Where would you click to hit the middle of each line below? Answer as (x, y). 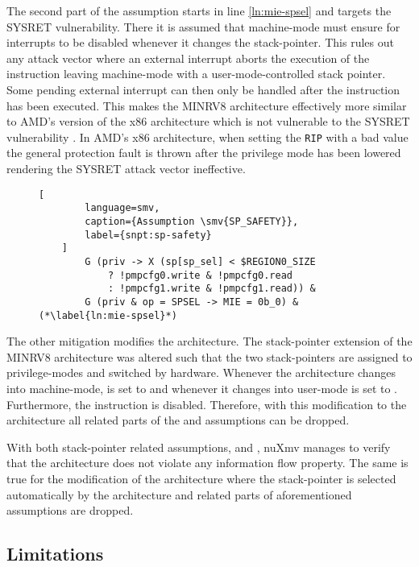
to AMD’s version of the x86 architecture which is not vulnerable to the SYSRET (208, 121)
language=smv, (122, 208)
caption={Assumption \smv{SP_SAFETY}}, (192, 221)
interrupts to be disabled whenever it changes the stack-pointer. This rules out (200, 42)
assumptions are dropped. (70, 510)
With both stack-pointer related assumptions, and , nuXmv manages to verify (199, 447)
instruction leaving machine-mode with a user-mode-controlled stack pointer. (196, 74)
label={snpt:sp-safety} (148, 235)
